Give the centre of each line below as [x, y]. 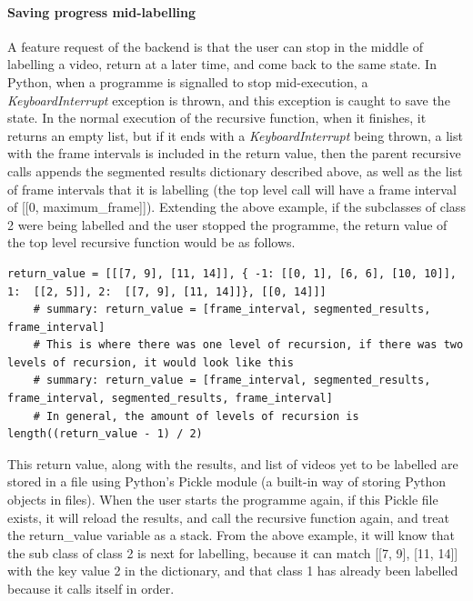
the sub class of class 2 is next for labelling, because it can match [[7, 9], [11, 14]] [233, 552]
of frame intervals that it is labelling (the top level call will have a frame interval [232, 189]
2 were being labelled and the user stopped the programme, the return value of [227, 224]
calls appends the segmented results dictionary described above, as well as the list [235, 170]
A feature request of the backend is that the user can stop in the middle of [215, 46]
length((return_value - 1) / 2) [105, 434]
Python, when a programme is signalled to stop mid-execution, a [188, 81]
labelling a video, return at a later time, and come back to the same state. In [222, 64]
